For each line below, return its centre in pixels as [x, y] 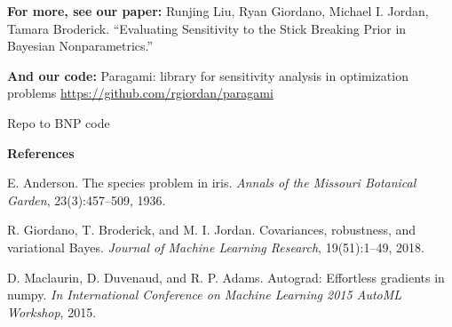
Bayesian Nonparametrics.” [80, 46]
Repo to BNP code [59, 122]
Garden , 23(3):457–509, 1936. [87, 199]
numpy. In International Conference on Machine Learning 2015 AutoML [205, 295]
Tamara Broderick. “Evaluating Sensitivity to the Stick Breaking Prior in [207, 28]
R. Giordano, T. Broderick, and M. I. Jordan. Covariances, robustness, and [212, 230]
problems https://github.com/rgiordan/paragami [140, 93]
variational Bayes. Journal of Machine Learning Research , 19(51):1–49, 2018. [216, 247]
